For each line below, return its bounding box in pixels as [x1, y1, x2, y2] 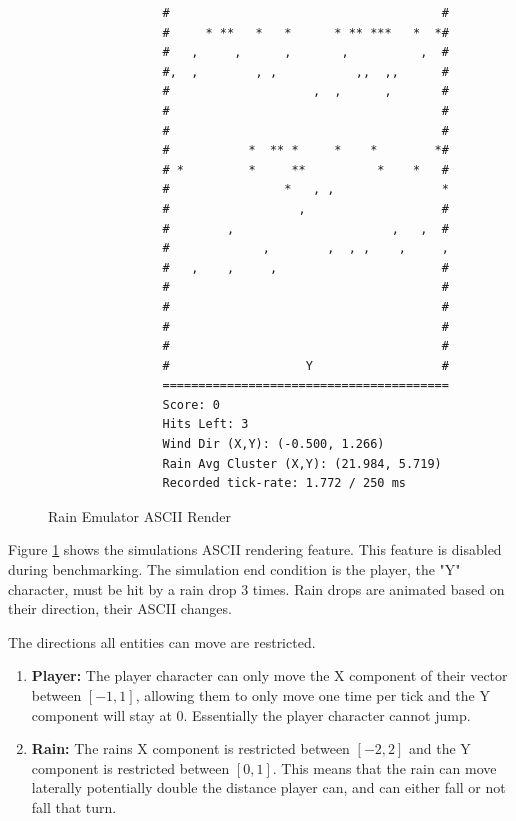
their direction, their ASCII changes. [8, 598, 232, 619]
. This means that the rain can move [272, 757, 497, 778]
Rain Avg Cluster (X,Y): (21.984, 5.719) [162, 456, 442, 471]
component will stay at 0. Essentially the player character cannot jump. [31, 704, 471, 725]
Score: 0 [162, 397, 220, 412]
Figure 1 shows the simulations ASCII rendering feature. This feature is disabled [8, 539, 502, 560]
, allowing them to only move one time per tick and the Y [135, 685, 490, 705]
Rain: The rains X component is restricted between [31, 738, 350, 759]
